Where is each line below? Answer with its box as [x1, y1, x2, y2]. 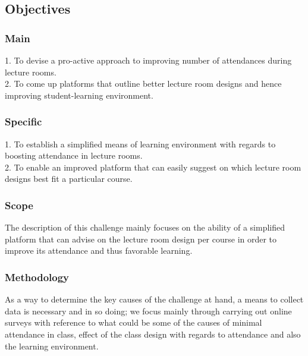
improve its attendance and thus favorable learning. [5, 244, 193, 257]
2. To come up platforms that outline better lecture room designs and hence [5, 77, 282, 90]
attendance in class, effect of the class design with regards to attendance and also [5, 327, 301, 340]
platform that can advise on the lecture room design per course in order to [5, 232, 277, 245]
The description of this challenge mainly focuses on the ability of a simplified [5, 221, 285, 234]
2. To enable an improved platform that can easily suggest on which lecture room [5, 160, 301, 173]
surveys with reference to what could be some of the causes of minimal [5, 316, 262, 329]
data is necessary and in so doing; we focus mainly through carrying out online [5, 304, 292, 317]
